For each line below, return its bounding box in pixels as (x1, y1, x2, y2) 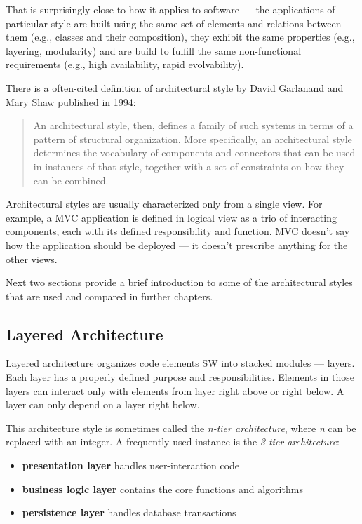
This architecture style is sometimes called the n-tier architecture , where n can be (6, 420, 356, 435)
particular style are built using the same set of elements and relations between (6, 15, 342, 30)
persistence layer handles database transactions (22, 505, 236, 520)
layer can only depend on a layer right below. (6, 397, 200, 412)
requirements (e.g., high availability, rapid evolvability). (6, 57, 244, 72)
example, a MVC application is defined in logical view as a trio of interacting (6, 210, 337, 224)
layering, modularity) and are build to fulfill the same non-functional (6, 43, 302, 58)
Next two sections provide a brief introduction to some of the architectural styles (6, 275, 353, 290)
